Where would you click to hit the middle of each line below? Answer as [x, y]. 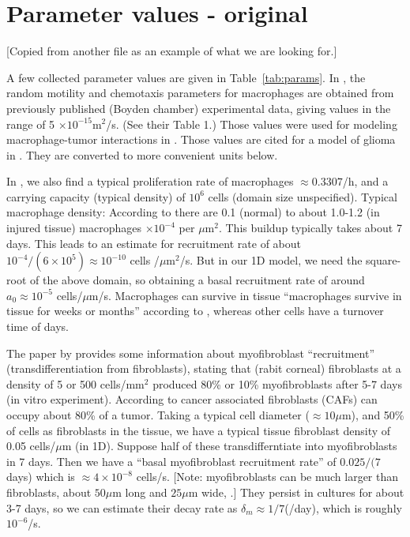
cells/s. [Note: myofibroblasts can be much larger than [267, 477]
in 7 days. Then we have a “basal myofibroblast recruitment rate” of [171, 461]
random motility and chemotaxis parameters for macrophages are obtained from [200, 93]
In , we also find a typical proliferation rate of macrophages [150, 181]
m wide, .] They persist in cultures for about [296, 492]
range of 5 [31, 124]
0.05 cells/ [31, 446]
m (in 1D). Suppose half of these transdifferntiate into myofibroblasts [229, 446]
